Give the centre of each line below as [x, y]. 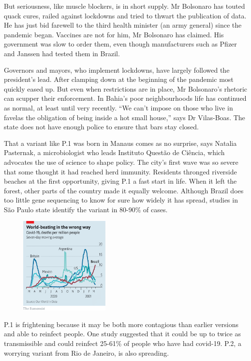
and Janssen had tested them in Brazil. [62, 53]
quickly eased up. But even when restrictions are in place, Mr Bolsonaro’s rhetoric [126, 88]
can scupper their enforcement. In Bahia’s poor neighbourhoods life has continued [125, 98]
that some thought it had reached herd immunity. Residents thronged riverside [120, 171]
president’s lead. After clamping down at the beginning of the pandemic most [119, 79]
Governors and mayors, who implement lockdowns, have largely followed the [117, 70]
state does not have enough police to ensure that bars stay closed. [102, 127]
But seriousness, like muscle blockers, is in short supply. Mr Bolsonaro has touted [125, 6]
